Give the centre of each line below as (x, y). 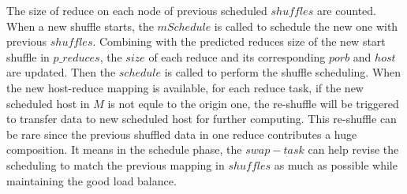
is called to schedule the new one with (306, 26)
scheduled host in (48, 103)
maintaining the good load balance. (91, 180)
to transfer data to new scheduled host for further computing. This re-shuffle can (202, 119)
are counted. (346, 10)
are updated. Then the (61, 72)
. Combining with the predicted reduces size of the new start (239, 41)
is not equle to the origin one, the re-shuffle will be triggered (253, 103)
